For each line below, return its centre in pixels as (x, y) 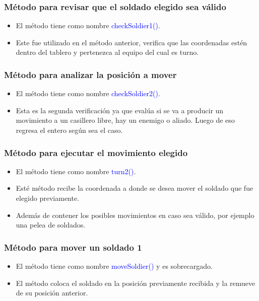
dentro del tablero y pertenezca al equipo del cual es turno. (107, 52)
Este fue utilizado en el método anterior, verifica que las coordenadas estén (132, 42)
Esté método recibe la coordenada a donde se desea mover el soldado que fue (135, 188)
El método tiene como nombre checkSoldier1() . (88, 25)
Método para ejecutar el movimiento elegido (96, 152)
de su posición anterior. (52, 293)
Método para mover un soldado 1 (73, 247)
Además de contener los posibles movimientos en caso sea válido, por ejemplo (135, 215)
